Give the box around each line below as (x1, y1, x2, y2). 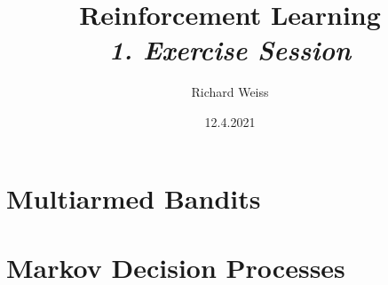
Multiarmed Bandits (6, 179, 261, 216)
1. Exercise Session (108, 31, 352, 68)
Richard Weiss (191, 83, 269, 101)
